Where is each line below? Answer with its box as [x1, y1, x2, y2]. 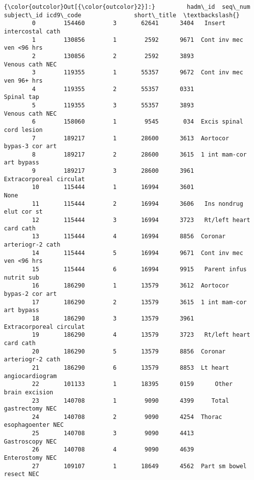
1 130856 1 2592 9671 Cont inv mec [32, 36, 243, 43]
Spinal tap [4, 94, 39, 101]
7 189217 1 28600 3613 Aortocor [32, 134, 229, 142]
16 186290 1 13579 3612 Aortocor [32, 282, 229, 289]
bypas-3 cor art [4, 143, 57, 150]
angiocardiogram [4, 372, 57, 380]
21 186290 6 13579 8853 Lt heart [32, 364, 229, 371]
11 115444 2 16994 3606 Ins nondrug [32, 200, 243, 207]
